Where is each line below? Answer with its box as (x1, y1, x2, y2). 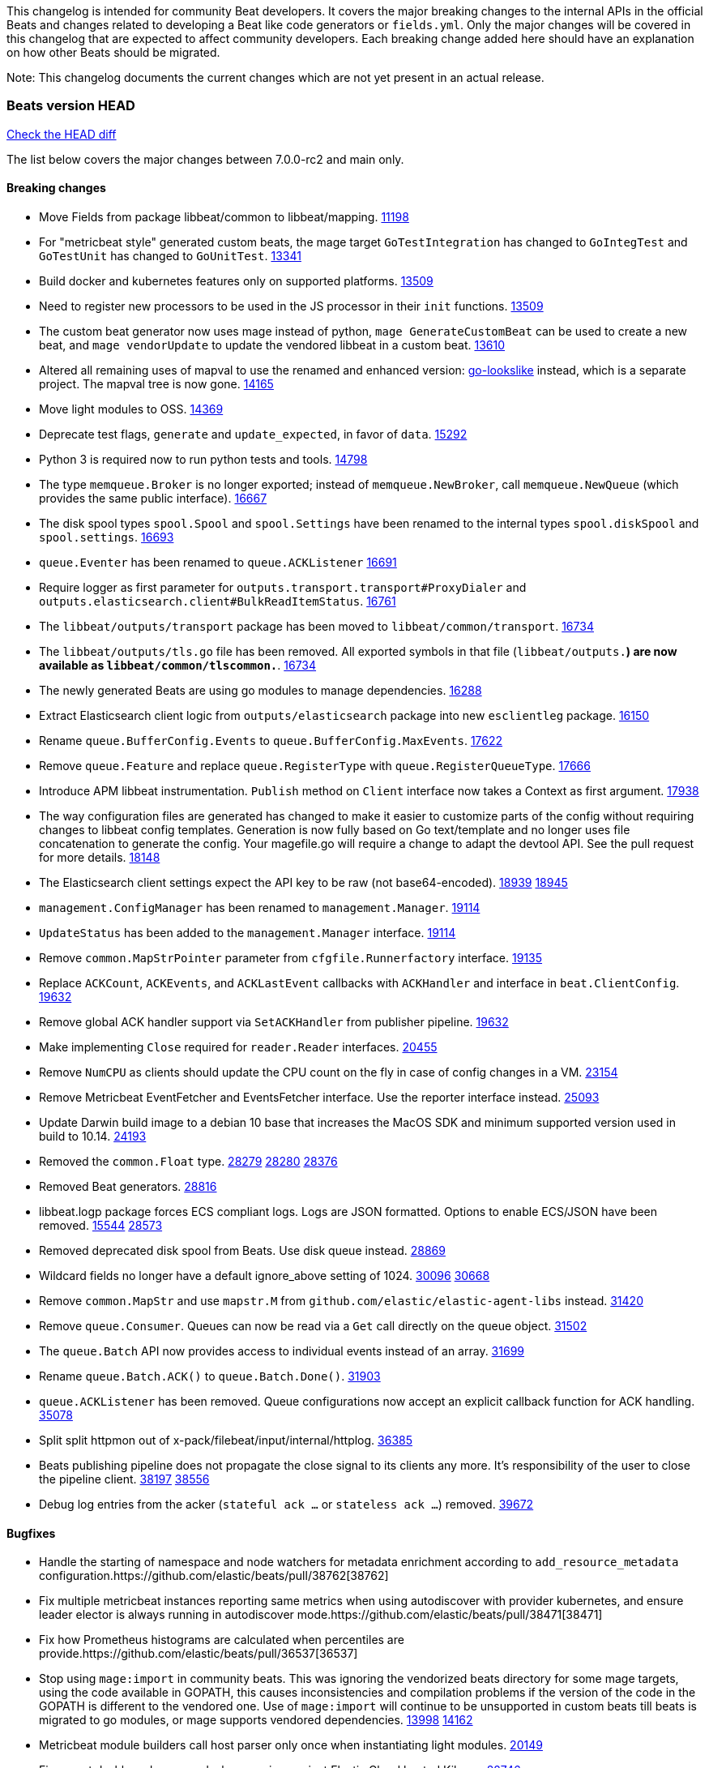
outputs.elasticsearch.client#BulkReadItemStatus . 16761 (39, 593, 396, 608)
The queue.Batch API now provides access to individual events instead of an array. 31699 (39, 1343, 524, 1358)
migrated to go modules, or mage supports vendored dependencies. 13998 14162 (39, 1713, 473, 1727)
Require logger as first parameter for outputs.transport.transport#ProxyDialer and (39, 580, 527, 594)
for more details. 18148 (39, 850, 160, 864)
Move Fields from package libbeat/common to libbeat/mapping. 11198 (39, 209, 409, 224)
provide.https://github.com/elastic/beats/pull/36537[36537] (39, 1646, 358, 1661)
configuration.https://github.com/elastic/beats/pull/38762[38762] (39, 1569, 389, 1583)
